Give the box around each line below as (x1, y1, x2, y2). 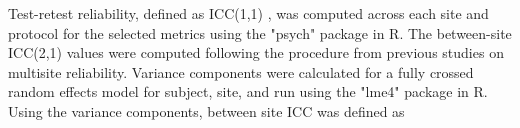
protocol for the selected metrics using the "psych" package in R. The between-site (8, 22, 512, 43)
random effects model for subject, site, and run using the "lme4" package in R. (8, 81, 488, 102)
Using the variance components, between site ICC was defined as (8, 100, 405, 121)
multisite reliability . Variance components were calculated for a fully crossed (8, 61, 474, 82)
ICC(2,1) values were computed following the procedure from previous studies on (8, 42, 504, 63)
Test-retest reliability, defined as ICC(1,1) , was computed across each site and (8, 3, 489, 23)
